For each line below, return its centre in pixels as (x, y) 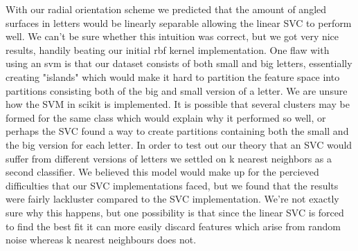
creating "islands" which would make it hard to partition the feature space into (173, 76)
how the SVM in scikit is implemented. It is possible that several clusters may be (178, 104)
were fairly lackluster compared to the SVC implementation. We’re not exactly (172, 199)
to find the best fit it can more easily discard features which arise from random (173, 226)
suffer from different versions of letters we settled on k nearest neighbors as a (169, 158)
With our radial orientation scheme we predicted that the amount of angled (166, 9)
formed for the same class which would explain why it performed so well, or (166, 117)
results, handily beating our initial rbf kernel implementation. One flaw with (168, 49)
